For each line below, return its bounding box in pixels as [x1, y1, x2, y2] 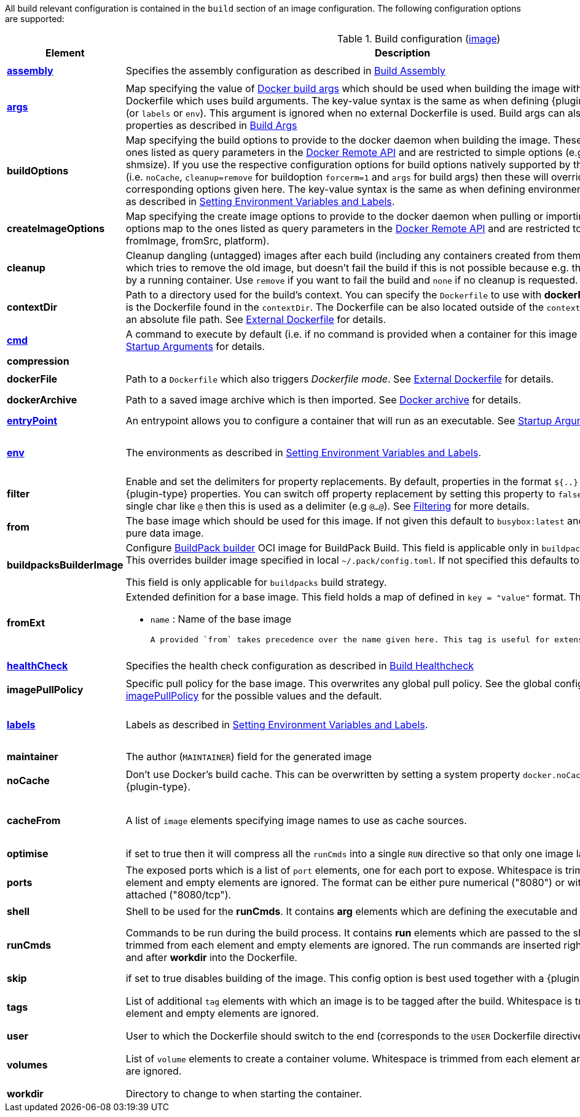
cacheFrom [7, 814, 61, 827]
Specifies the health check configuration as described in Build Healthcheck [125, 660, 474, 672]
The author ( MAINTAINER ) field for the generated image [125, 750, 372, 763]
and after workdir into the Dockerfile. [125, 951, 297, 963]
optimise [7, 847, 49, 860]
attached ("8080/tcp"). [125, 889, 232, 901]
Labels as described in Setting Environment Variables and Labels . [125, 718, 428, 731]
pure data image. [125, 527, 204, 539]
